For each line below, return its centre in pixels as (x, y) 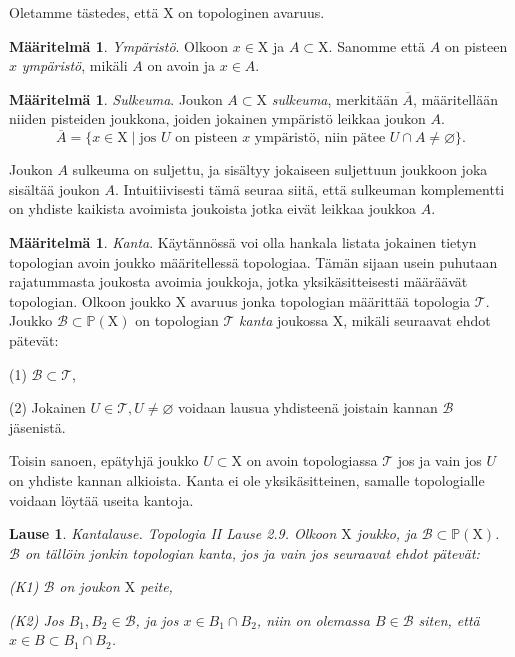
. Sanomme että (377, 45)
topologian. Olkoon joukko (90, 300)
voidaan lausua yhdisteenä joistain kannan (308, 407)
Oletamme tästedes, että (84, 12)
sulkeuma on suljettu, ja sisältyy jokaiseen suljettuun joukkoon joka (280, 169)
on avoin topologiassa (312, 460)
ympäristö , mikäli (74, 65)
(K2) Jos (36, 619)
